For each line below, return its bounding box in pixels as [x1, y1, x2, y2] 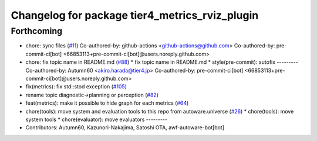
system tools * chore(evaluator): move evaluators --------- [25, 116, 167, 123]
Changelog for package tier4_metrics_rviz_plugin [11, 9, 259, 22]
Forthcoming [11, 26, 63, 36]
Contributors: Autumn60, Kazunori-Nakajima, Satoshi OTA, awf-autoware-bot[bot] [25, 124, 225, 131]
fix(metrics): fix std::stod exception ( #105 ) [25, 83, 127, 90]
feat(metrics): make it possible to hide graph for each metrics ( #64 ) [25, 99, 189, 106]
